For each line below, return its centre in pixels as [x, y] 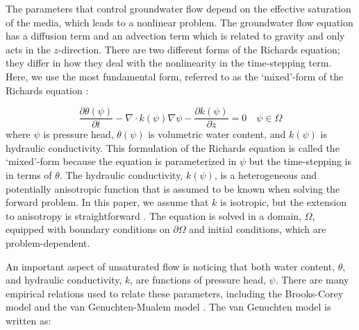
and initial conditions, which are [258, 229]
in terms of [29, 175]
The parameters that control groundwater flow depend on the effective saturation [178, 8]
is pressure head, [78, 134]
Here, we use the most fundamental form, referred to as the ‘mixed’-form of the [175, 76]
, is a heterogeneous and [266, 175]
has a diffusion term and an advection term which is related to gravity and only [175, 36]
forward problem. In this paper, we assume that [107, 202]
